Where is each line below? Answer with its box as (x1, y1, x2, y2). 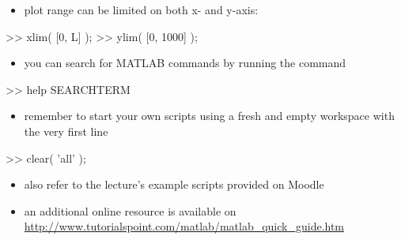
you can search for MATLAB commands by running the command (24, 54, 346, 71)
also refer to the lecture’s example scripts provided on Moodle (24, 176, 324, 193)
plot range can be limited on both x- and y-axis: (24, 2, 259, 17)
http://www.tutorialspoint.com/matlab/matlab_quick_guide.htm (24, 218, 345, 234)
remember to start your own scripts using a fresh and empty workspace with (24, 107, 395, 124)
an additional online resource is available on (24, 202, 236, 219)
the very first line (24, 122, 108, 139)
